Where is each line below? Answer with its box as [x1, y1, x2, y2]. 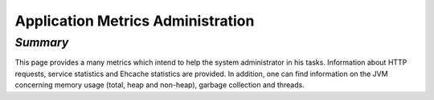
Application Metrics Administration [14, 12, 255, 30]
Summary [14, 35, 69, 50]
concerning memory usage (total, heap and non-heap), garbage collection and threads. [14, 80, 305, 90]
